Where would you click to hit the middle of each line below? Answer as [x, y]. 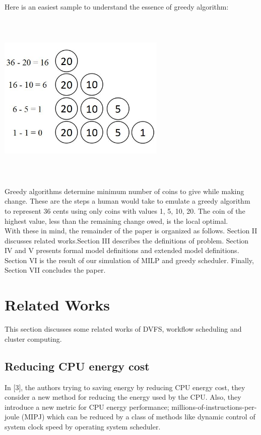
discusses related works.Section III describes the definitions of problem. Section [127, 240]
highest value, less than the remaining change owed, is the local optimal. [116, 221]
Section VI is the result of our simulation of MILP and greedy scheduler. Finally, [129, 260]
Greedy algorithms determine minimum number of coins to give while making [124, 191]
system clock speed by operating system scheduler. [83, 426]
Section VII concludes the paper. [55, 270]
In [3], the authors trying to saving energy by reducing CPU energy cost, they [125, 387]
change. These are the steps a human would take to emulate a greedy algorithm [127, 201]
